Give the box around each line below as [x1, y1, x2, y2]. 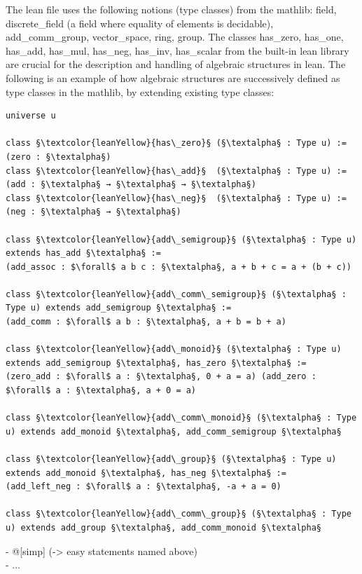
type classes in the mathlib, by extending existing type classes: [6, 84, 274, 99]
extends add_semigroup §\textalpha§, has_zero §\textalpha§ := [6, 357, 307, 368]
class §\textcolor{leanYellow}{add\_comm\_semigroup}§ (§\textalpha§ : [6, 289, 347, 299]
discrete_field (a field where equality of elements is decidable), [6, 15, 274, 30]
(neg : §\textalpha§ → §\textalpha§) [6, 207, 181, 217]
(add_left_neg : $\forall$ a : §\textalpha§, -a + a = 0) [6, 481, 281, 492]
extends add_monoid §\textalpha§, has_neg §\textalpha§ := [6, 467, 286, 478]
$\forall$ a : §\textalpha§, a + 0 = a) [6, 385, 197, 396]
